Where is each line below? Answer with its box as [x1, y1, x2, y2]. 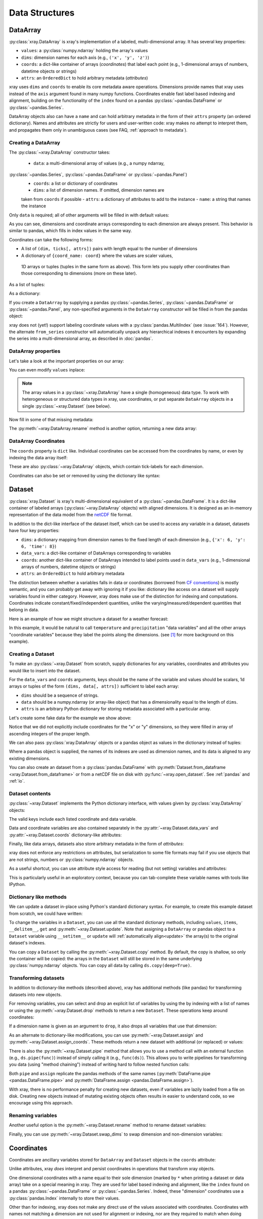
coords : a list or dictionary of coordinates [33, 180, 118, 186]
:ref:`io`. [9, 778, 25, 784]
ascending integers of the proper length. [9, 730, 90, 736]
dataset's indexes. [9, 940, 46, 946]
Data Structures [9, 7, 75, 18]
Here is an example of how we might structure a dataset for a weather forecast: [9, 616, 169, 622]
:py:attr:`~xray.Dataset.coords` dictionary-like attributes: [9, 832, 122, 838]
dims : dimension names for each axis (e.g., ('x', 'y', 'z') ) [21, 54, 150, 60]
